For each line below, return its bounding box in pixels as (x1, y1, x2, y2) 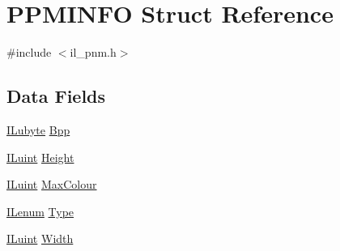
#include (6, 44, 52, 61)
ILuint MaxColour (6, 176, 97, 193)
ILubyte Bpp (6, 121, 70, 138)
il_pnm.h (70, 44, 117, 61)
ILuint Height (6, 148, 74, 165)
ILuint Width (6, 230, 74, 247)
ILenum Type (6, 202, 74, 219)
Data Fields (6, 83, 106, 108)
